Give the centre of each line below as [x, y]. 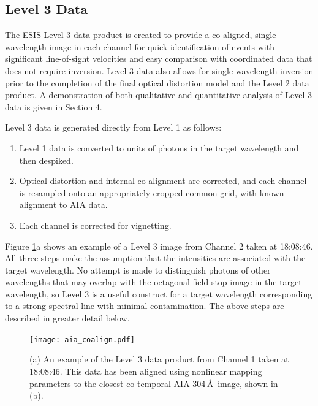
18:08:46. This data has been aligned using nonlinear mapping [146, 371]
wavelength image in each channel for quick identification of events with [140, 46]
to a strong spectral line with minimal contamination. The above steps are [145, 306]
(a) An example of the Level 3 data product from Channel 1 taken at [159, 359]
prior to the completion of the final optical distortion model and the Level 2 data [157, 82]
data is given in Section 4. [54, 106]
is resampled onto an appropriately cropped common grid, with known [152, 192]
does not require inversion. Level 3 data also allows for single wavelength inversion [159, 70]
